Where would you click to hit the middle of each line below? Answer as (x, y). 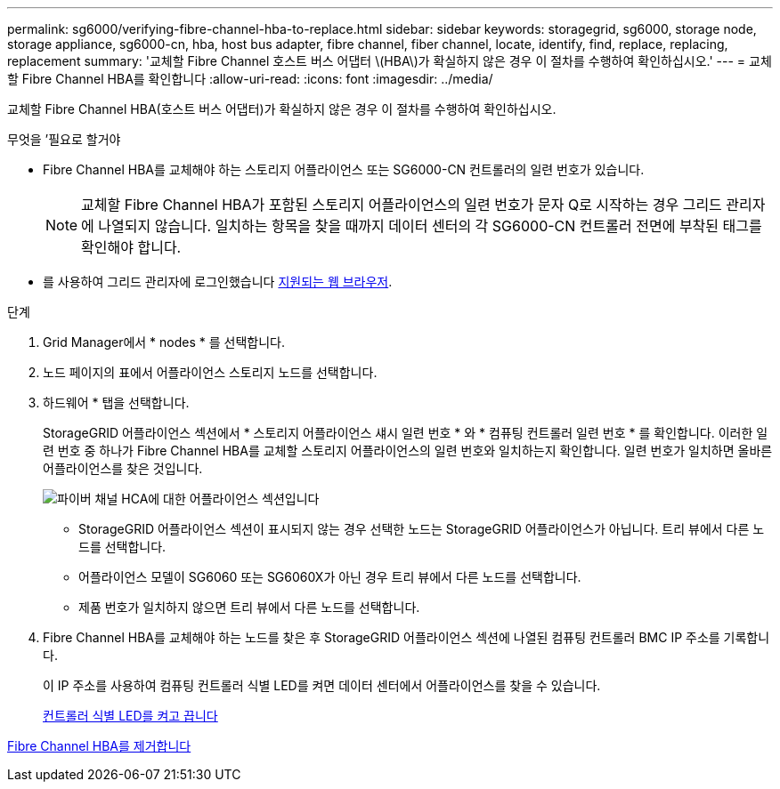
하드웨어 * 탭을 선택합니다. (116, 403)
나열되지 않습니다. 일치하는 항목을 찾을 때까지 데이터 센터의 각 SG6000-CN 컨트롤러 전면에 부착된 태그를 (430, 226)
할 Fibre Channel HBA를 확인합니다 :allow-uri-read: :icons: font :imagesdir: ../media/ (250, 79)
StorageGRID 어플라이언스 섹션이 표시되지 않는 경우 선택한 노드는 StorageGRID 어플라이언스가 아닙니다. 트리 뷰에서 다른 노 (422, 529)
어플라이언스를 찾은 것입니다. (123, 468)
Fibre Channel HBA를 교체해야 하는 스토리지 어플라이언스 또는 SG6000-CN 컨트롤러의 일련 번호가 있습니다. (344, 169)
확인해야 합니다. (131, 247)
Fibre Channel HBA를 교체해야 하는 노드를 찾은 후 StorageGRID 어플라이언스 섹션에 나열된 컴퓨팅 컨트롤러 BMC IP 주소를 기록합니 (406, 637)
